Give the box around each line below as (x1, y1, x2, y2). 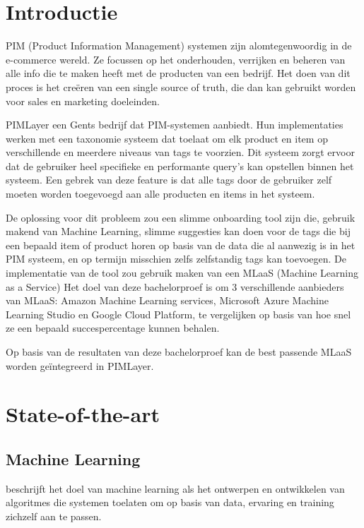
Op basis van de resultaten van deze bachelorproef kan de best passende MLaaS (6, 344, 352, 359)
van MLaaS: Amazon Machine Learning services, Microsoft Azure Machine (6, 293, 329, 308)
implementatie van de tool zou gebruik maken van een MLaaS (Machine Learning (6, 265, 359, 280)
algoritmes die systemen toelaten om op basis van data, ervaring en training (6, 495, 334, 510)
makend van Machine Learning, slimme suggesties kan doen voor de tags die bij (6, 224, 351, 239)
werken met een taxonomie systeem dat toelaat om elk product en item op (6, 131, 328, 145)
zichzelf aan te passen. (6, 508, 102, 523)
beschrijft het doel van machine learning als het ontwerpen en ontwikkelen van (6, 481, 345, 496)
